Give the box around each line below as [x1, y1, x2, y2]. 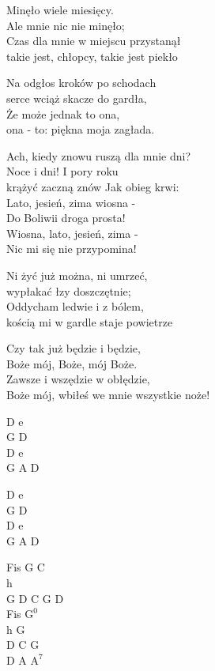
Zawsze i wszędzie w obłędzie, [6, 371, 150, 387]
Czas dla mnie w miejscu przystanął [6, 32, 181, 49]
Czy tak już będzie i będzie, [6, 340, 141, 356]
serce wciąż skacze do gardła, [6, 89, 147, 106]
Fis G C [6, 559, 45, 575]
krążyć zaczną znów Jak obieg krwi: [6, 178, 179, 194]
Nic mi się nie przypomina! [6, 240, 137, 257]
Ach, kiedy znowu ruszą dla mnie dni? [6, 147, 191, 164]
